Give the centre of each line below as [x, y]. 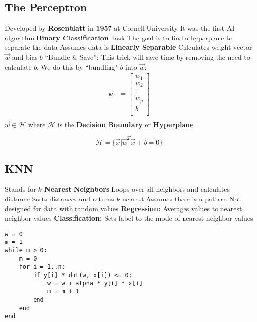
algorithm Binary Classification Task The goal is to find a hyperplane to [119, 37]
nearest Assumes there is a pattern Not [182, 198]
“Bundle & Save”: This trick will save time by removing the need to [147, 57]
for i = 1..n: [42, 267]
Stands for [20, 189]
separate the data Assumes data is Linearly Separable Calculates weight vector [128, 47]
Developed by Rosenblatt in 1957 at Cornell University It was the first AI [120, 28]
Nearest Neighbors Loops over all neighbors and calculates [137, 189]
